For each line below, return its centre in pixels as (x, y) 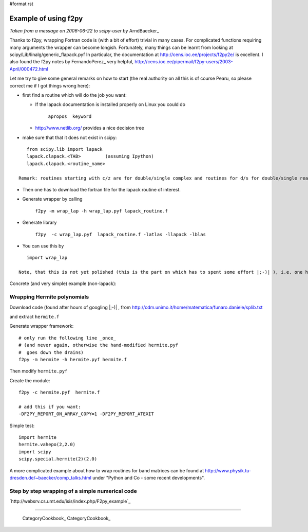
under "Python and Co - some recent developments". (149, 478)
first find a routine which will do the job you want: (74, 95)
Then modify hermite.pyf (38, 371)
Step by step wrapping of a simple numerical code (73, 491)
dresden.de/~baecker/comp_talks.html (51, 478)
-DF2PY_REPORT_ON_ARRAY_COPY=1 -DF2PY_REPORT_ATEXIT (86, 414)
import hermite (38, 438)
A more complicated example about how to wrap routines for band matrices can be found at (107, 470)
